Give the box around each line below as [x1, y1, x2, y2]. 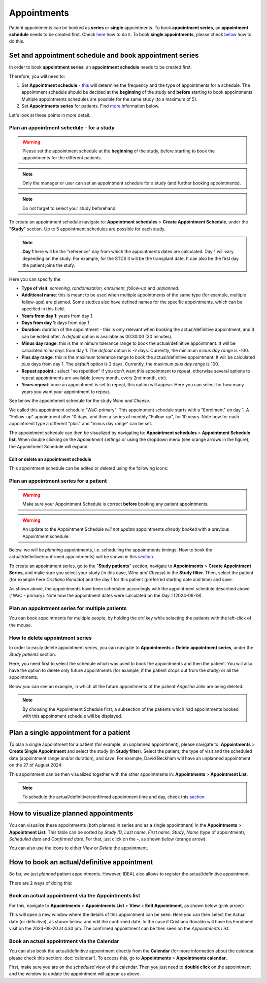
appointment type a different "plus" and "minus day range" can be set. [9, 421, 153, 427]
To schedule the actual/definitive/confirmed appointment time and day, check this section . [22, 794, 206, 800]
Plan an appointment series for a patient [9, 477, 107, 484]
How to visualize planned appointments [9, 809, 133, 818]
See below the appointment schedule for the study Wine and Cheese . [9, 398, 150, 404]
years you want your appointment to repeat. [21, 389, 111, 395]
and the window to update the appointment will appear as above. [9, 971, 141, 977]
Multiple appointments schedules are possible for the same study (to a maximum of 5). [21, 96, 198, 102]
